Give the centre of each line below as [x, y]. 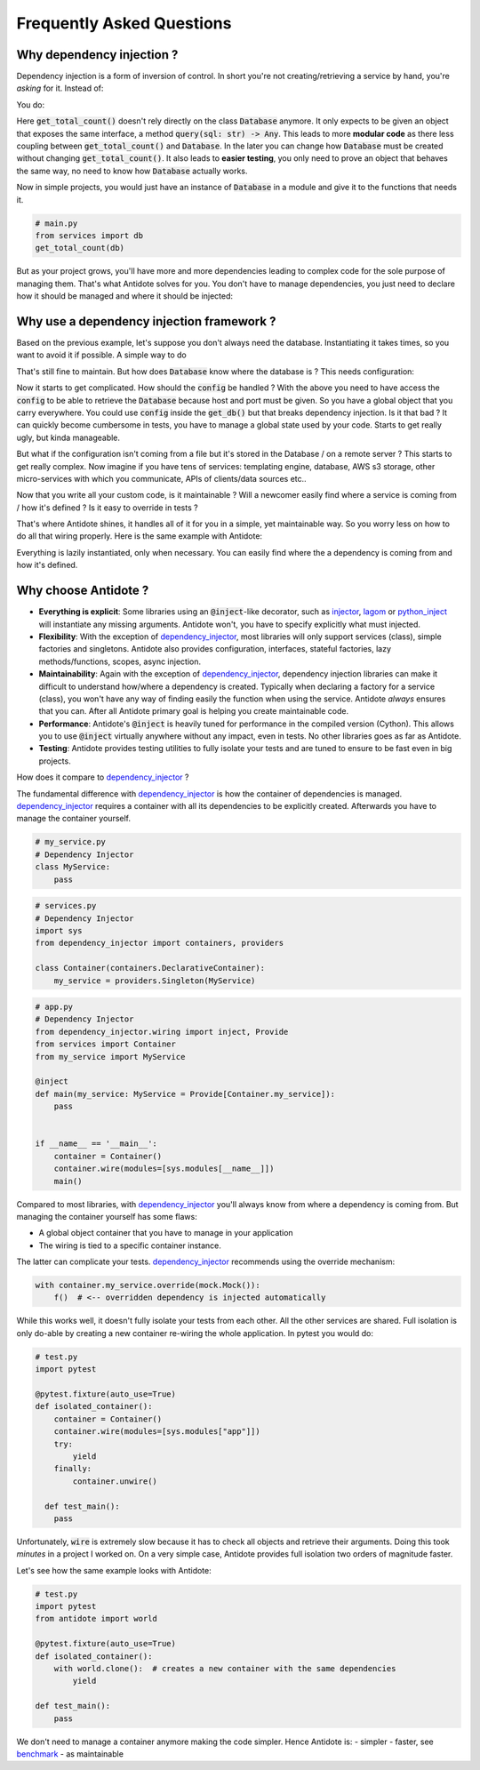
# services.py [66, 906]
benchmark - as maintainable [70, 1754]
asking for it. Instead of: [60, 88]
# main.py [56, 223]
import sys [59, 930]
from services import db [89, 235]
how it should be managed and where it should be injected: [125, 296]
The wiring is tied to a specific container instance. [130, 1245]
